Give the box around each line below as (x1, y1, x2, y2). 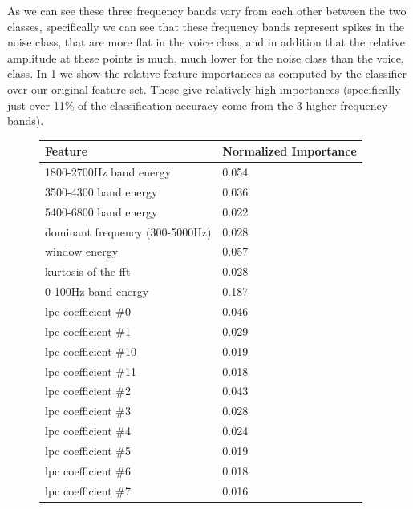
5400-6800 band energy (45, 203, 158, 220)
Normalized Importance (222, 143, 357, 160)
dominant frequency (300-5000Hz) (45, 223, 212, 240)
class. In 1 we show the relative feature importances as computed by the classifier (7, 65, 407, 82)
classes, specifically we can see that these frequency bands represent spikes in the (7, 18, 405, 34)
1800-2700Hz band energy (45, 164, 172, 180)
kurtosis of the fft (45, 263, 131, 280)
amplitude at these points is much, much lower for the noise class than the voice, (7, 49, 404, 66)
